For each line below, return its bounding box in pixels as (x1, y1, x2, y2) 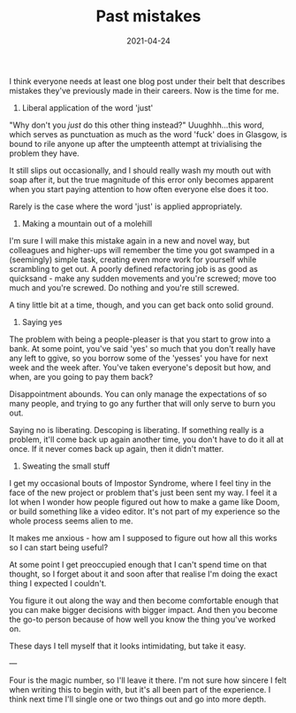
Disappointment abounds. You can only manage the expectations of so (9, 388, 268, 399)
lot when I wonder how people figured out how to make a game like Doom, (9, 496, 280, 507)
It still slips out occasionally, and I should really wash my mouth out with (9, 165, 271, 175)
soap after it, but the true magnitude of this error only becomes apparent (9, 174, 274, 185)
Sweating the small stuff (21, 461, 110, 471)
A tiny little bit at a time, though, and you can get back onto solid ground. (9, 299, 274, 310)
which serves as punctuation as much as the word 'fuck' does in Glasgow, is (9, 128, 287, 139)
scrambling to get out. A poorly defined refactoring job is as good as (9, 263, 258, 274)
